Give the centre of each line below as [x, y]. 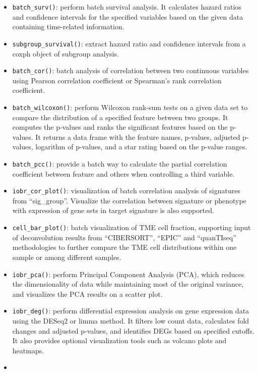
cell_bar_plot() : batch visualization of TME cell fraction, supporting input [132, 227]
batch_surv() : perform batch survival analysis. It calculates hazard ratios [127, 7]
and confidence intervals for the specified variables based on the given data [128, 16]
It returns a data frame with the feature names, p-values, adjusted [138, 137]
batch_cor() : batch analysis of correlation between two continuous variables [131, 70]
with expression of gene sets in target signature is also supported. [113, 210]
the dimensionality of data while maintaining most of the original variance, [128, 284]
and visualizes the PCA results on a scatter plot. [87, 294]
